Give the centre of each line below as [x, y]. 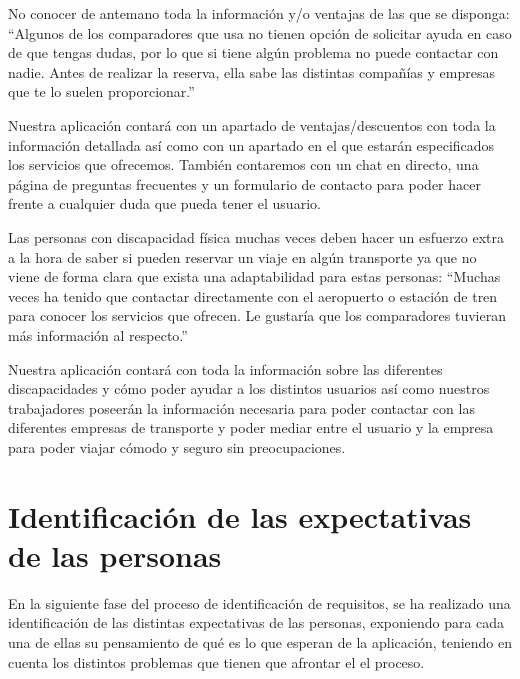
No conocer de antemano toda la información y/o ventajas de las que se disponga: [259, 13]
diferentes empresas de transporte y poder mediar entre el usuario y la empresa [251, 427]
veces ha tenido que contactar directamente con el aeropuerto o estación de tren [253, 295]
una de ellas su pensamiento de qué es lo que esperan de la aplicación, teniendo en [260, 641]
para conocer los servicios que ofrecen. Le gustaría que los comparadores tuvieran [257, 315]
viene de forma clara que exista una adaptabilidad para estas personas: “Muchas [254, 276]
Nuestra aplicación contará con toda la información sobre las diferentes [225, 368]
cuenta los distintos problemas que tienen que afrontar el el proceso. [216, 661]
